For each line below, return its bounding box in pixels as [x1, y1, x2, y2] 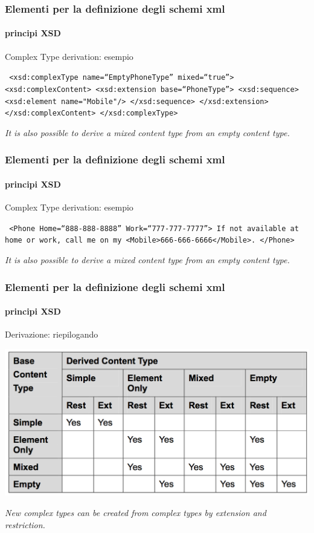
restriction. [5, 518, 45, 531]
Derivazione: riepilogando [5, 328, 98, 341]
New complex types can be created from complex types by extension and [5, 506, 266, 519]
